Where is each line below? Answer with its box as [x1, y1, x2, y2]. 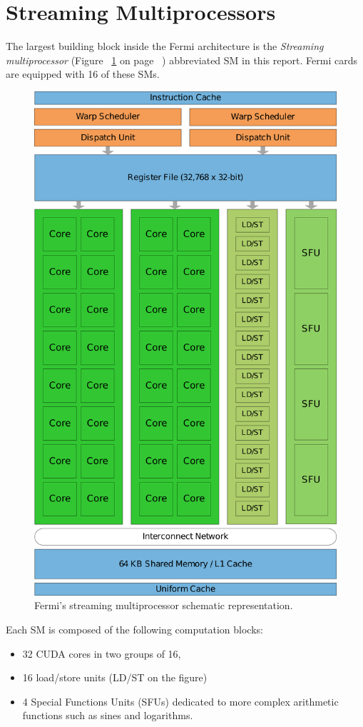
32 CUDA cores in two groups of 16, [22, 646, 181, 661]
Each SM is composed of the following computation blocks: [6, 622, 263, 637]
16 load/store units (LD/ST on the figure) [22, 670, 208, 685]
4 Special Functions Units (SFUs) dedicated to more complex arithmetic [22, 693, 339, 708]
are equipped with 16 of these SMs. [6, 66, 160, 81]
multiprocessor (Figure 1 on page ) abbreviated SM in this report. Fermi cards [6, 52, 358, 67]
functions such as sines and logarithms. [22, 708, 193, 723]
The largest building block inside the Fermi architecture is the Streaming [6, 39, 324, 54]
